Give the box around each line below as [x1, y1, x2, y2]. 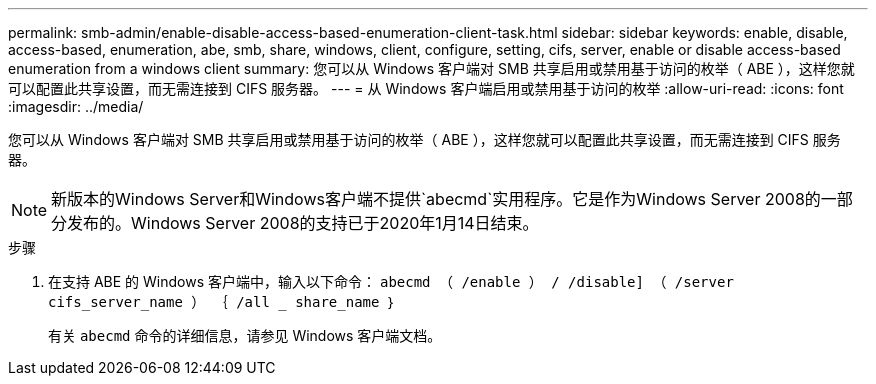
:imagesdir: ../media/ [8, 98, 144, 115]
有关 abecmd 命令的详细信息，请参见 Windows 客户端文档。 [48, 327, 442, 344]
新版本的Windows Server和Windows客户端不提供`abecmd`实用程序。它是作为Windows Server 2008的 [51, 189, 821, 209]
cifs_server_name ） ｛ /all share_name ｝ [48, 294, 397, 310]
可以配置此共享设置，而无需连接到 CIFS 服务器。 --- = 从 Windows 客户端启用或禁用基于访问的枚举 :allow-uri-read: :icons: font [8, 80, 844, 97]
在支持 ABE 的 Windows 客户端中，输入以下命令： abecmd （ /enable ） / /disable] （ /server [48, 273, 734, 290]
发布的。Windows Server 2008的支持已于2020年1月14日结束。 [67, 213, 539, 233]
